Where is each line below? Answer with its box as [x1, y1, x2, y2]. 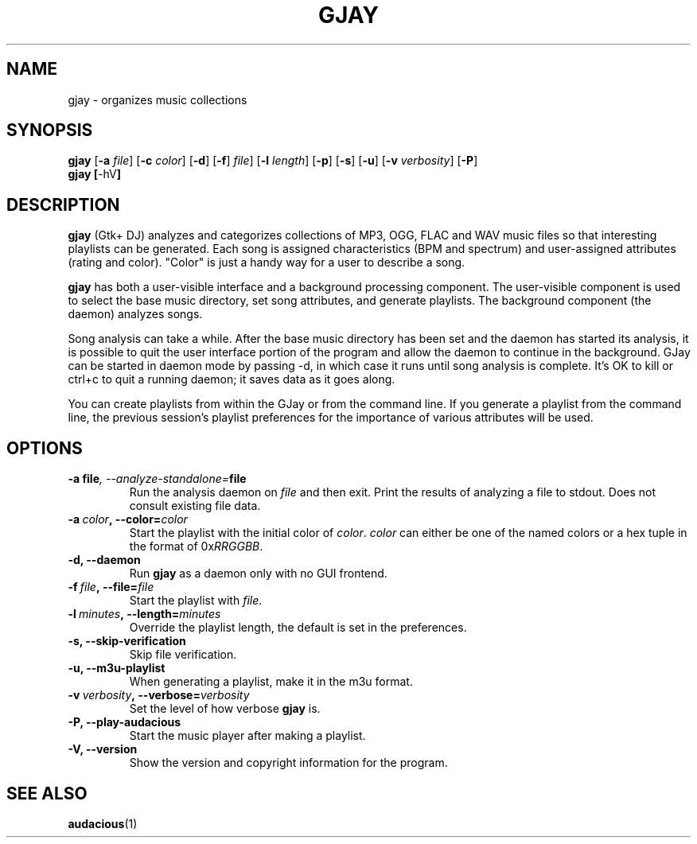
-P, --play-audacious [68, 715, 181, 729]
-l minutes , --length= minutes [68, 607, 221, 621]
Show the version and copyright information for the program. [129, 756, 448, 770]
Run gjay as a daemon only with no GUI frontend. [129, 566, 387, 581]
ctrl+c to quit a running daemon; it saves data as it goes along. [68, 372, 395, 387]
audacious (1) [68, 816, 138, 830]
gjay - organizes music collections [68, 92, 247, 107]
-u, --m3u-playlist [68, 661, 165, 675]
